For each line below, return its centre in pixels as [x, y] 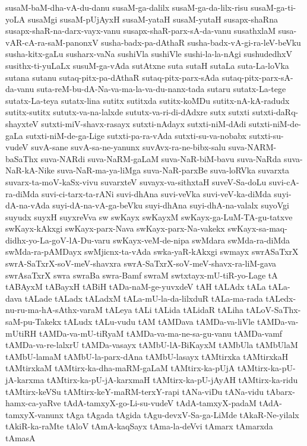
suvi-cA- [284, 181]
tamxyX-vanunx [35, 414]
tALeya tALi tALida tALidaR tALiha [175, 310]
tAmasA [20, 437]
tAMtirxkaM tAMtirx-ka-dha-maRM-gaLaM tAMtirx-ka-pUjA [120, 368]
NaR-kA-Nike [30, 170]
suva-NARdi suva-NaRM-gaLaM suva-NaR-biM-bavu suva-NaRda [161, 158]
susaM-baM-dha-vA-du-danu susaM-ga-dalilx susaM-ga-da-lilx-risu [127, 7]
